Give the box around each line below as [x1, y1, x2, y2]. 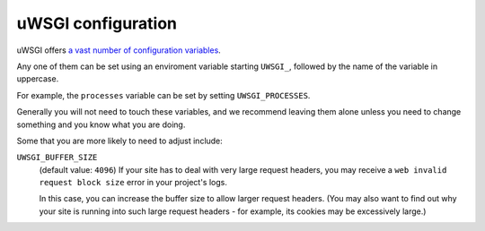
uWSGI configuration [16, 13, 178, 33]
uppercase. [16, 73, 59, 84]
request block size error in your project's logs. [39, 177, 228, 188]
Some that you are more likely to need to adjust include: [16, 135, 224, 146]
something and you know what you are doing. [16, 119, 186, 130]
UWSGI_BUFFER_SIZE [16, 152, 98, 163]
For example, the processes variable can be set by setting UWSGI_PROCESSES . [16, 90, 311, 100]
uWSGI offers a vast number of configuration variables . [16, 45, 222, 56]
